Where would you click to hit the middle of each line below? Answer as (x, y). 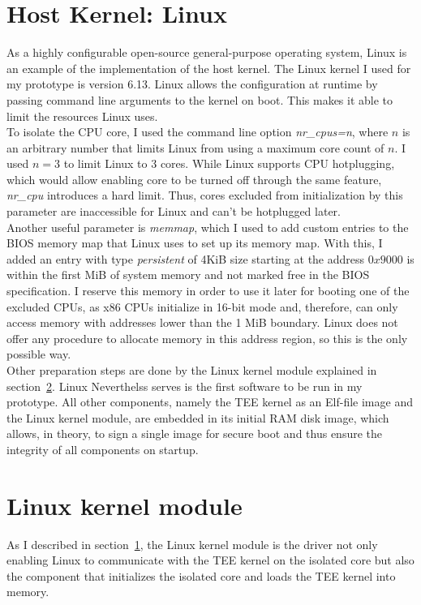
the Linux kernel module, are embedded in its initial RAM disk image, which (198, 417)
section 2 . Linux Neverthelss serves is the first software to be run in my (185, 386)
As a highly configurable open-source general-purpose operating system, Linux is (207, 52)
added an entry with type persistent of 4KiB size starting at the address (186, 258)
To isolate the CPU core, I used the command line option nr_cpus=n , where (198, 132)
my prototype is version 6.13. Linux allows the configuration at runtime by (192, 84)
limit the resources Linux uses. (82, 116)
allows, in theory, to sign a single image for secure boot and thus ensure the (194, 433)
